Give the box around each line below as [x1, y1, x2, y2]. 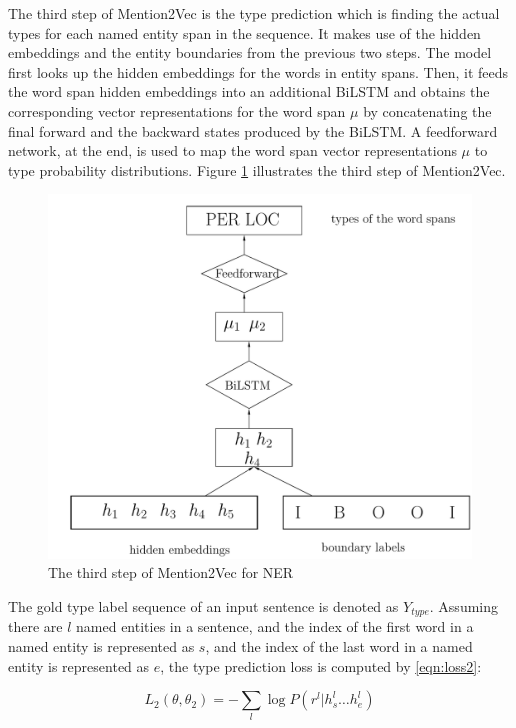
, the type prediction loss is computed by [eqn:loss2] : [160, 655, 482, 676]
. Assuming [429, 595, 499, 616]
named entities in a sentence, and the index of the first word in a [76, 616, 474, 637]
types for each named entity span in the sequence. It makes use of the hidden [8, 22, 481, 43]
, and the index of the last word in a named [205, 635, 473, 656]
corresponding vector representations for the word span [8, 100, 346, 121]
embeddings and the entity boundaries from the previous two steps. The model [8, 42, 492, 63]
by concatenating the [363, 100, 492, 121]
